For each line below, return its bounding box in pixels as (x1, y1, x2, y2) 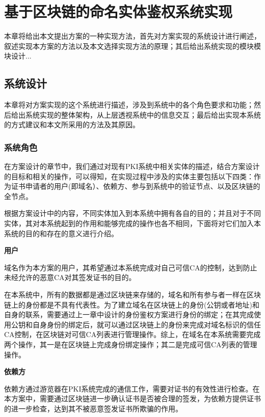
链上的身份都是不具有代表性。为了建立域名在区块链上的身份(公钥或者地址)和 (4, 299, 259, 310)
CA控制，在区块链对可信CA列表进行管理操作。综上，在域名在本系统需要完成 (4, 329, 261, 340)
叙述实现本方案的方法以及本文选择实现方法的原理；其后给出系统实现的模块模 (4, 40, 261, 51)
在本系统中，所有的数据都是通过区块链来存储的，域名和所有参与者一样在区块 (4, 289, 261, 300)
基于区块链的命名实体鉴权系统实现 (4, 1, 233, 22)
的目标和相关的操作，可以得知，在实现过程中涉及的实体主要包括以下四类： (4, 171, 254, 181)
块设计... (4, 50, 32, 61)
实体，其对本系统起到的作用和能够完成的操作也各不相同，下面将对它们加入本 (4, 218, 261, 229)
